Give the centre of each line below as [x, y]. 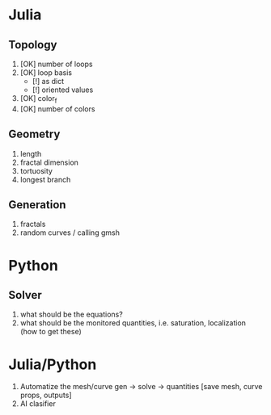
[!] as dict [48, 81]
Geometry [34, 134]
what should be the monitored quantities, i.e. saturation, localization [133, 323]
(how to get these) [51, 332]
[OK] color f [38, 99]
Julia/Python [53, 364]
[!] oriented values [63, 90]
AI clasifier [38, 404]
